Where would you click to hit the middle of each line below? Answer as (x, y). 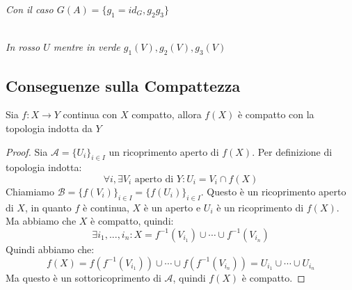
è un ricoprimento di (260, 207)
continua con (90, 114)
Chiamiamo (30, 191)
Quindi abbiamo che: (50, 249)
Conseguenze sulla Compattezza (123, 85)
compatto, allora (167, 114)
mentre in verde (87, 47)
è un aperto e (172, 207)
